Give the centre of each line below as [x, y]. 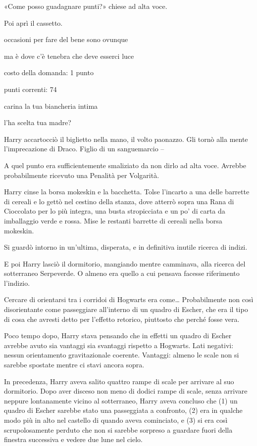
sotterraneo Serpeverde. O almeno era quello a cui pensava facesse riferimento [122, 273]
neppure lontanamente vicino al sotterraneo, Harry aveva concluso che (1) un [121, 400]
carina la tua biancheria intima [51, 106]
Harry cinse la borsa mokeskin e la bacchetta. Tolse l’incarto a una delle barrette [127, 192]
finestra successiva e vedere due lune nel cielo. [73, 439]
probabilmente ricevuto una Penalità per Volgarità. [82, 175]
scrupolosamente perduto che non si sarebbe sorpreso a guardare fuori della [118, 429]
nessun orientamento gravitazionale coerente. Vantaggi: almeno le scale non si [122, 355]
